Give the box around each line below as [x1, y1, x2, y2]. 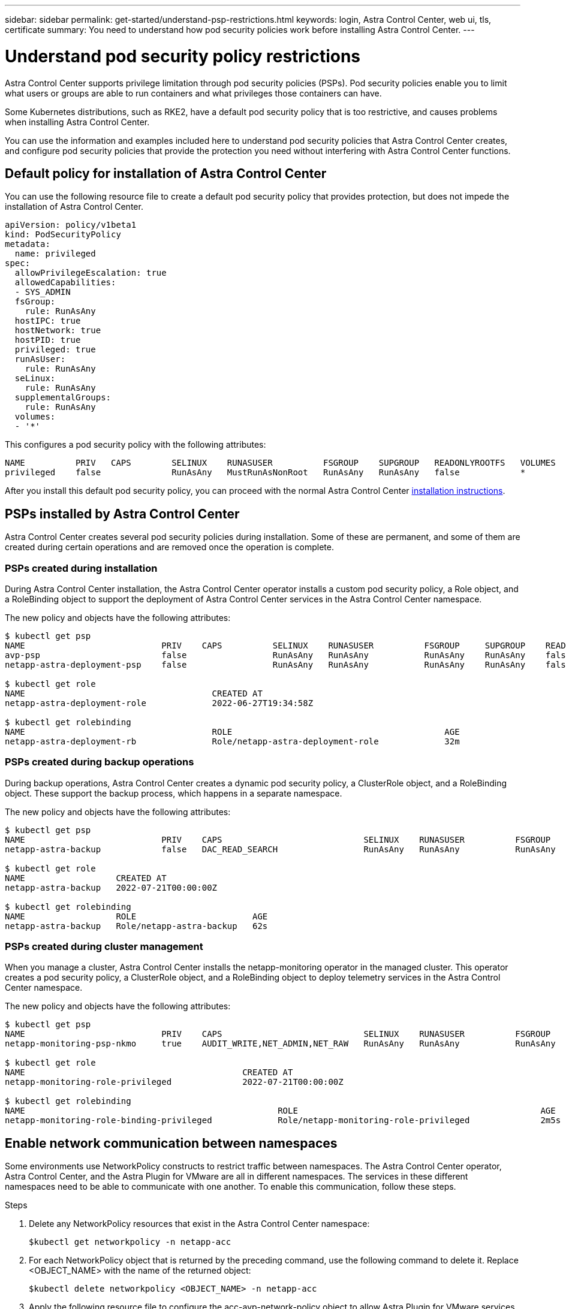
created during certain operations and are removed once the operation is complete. [5, 542, 334, 553]
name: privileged [14, 249, 96, 259]
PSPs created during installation [5, 562, 158, 574]
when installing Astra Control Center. [5, 116, 150, 127]
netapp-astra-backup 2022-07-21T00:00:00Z [5, 882, 218, 892]
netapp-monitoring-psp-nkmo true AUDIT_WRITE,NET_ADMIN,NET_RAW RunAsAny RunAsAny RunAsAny [5, 1039, 556, 1049]
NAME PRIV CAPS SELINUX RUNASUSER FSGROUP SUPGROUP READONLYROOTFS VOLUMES [5, 458, 556, 468]
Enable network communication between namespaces [5, 1135, 338, 1151]
